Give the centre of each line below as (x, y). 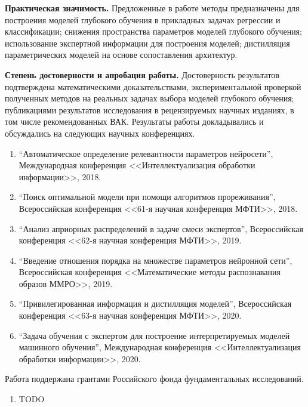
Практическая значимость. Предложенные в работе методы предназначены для (152, 8)
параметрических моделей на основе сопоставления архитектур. (121, 55)
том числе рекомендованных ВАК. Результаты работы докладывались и (134, 121)
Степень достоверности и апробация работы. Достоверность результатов (142, 74)
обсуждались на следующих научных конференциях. (100, 133)
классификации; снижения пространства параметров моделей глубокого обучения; (153, 31)
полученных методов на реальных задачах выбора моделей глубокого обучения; (150, 98)
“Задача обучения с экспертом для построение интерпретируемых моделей (154, 335)
